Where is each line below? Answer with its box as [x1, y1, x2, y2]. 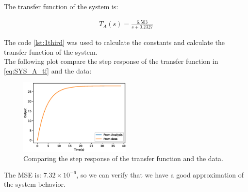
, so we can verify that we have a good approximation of [76, 169, 244, 179]
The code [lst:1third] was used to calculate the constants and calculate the [4, 37, 225, 47]
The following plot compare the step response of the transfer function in [4, 56, 218, 66]
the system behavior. [4, 179, 66, 189]
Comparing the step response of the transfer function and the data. [23, 153, 223, 163]
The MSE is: [4, 169, 41, 179]
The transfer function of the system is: [4, 1, 118, 11]
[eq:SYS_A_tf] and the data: [4, 65, 92, 75]
